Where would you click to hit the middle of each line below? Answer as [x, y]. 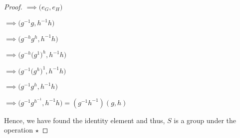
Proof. [13, 6]
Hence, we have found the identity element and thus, [85, 120]
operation [19, 130]
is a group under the [205, 120]
